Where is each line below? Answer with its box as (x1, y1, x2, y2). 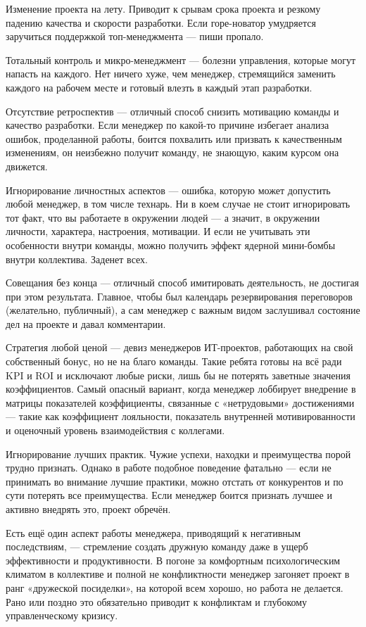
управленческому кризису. (6, 608, 118, 623)
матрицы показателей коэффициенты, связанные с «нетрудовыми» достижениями (6, 395, 355, 410)
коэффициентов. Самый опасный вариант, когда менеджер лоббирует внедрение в (6, 381, 356, 396)
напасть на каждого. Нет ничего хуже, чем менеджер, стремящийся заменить (6, 66, 336, 81)
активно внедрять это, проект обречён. (6, 502, 171, 516)
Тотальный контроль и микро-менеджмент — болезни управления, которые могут (6, 52, 356, 67)
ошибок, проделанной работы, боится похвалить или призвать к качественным (6, 131, 342, 146)
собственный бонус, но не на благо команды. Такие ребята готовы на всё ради (6, 354, 342, 369)
